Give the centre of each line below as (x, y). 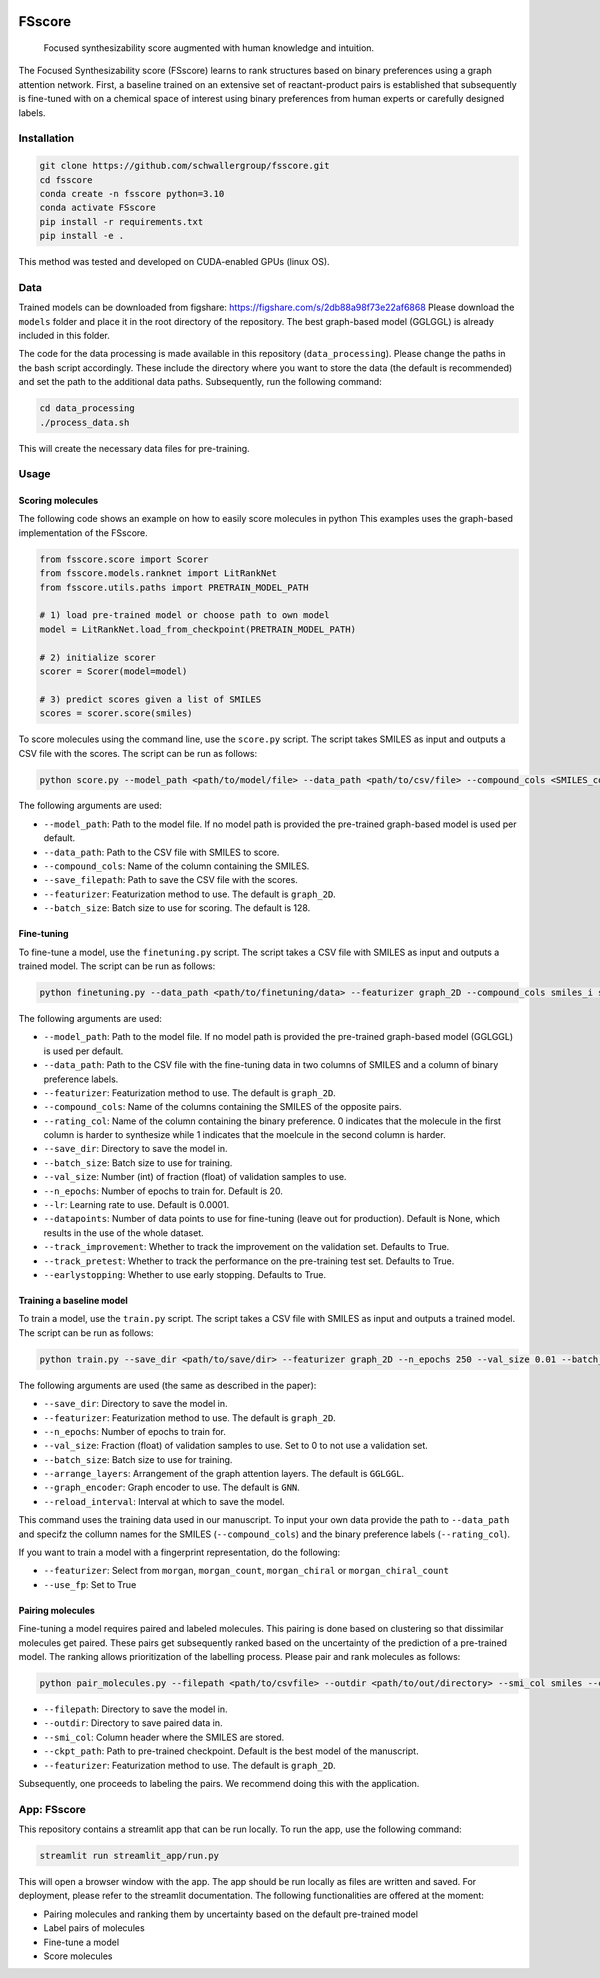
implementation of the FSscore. (83, 532)
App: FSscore (52, 1809)
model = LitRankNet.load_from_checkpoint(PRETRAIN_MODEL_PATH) (198, 629)
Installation (46, 138)
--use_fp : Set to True (90, 1584)
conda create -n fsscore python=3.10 (132, 193)
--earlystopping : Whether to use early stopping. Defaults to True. (185, 1274)
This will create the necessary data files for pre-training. (134, 448)
